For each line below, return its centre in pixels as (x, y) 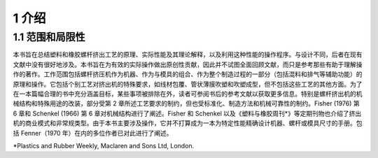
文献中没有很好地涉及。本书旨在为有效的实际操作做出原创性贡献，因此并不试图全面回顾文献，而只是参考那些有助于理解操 (188, 64)
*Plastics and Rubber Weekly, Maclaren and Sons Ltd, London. (104, 145)
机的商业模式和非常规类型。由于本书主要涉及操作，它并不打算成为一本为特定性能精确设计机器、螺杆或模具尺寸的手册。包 (188, 123)
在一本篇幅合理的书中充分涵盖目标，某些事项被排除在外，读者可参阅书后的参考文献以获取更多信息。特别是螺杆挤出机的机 (188, 94)
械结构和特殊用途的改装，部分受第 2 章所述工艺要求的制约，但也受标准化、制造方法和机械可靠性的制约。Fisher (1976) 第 (186, 103)
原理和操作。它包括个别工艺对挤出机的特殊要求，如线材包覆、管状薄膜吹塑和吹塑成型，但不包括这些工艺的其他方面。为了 (188, 84)
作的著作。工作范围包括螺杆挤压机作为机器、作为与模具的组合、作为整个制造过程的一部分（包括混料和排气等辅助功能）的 (188, 74)
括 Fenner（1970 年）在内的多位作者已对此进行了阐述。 (93, 133)
